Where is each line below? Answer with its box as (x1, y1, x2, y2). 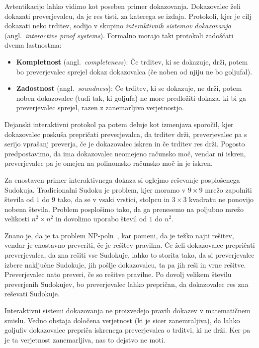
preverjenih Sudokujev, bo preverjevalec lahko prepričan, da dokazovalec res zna (4, 278, 249, 289)
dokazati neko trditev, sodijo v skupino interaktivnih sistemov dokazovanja (4, 20, 232, 31)
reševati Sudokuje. (4, 288, 60, 299)
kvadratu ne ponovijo (189, 194, 254, 205)
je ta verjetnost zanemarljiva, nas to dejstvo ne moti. (4, 334, 166, 345)
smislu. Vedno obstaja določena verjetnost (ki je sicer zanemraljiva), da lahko (4, 315, 240, 325)
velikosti (4, 213, 29, 224)
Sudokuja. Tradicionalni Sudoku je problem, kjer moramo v (4, 184, 186, 195)
